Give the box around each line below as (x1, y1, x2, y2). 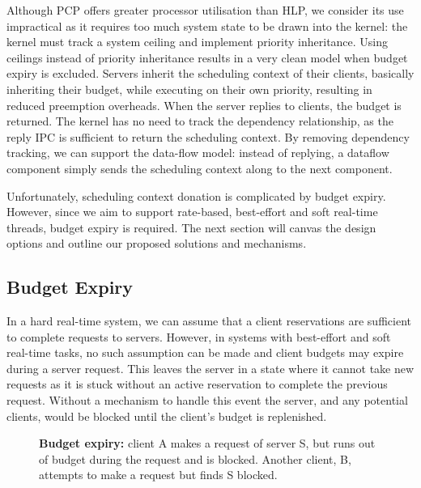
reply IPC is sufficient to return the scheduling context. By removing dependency (6, 128, 410, 145)
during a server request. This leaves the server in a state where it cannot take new (6, 359, 415, 376)
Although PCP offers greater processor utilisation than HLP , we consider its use (6, 2, 404, 18)
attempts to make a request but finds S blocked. (39, 466, 278, 483)
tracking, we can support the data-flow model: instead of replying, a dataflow (6, 144, 389, 161)
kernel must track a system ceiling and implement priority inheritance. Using (6, 33, 389, 50)
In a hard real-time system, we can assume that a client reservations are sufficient (6, 312, 411, 329)
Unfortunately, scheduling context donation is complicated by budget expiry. (6, 187, 386, 204)
